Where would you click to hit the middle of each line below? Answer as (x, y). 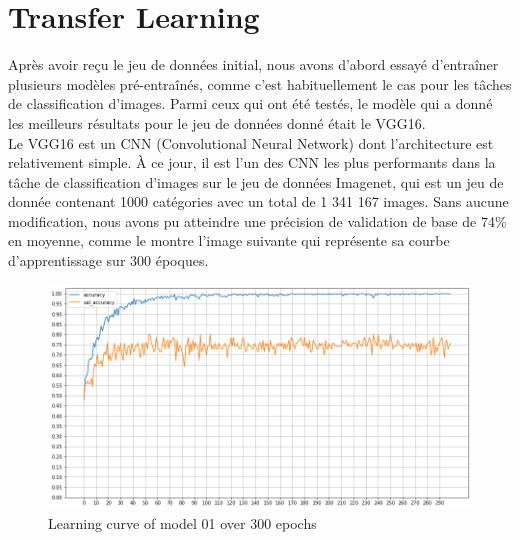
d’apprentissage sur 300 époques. (108, 260)
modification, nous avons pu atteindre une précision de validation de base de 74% (257, 220)
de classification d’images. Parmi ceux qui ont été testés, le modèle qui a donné (250, 103)
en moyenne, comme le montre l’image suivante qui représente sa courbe (229, 240)
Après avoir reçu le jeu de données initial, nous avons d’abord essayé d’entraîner (253, 64)
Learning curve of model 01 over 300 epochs (182, 522)
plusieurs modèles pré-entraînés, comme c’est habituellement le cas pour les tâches (260, 83)
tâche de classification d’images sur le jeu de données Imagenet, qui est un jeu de (256, 181)
